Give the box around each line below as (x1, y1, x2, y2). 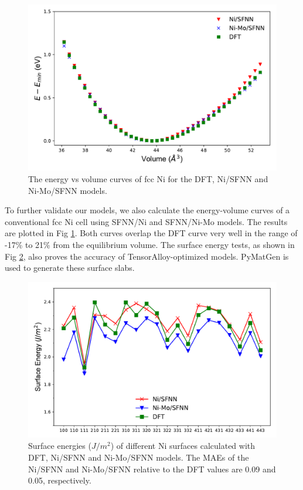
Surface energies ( (28, 439, 91, 452)
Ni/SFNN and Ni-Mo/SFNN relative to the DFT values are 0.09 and (28, 462, 276, 475)
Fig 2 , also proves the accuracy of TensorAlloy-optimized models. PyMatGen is (5, 250, 289, 262)
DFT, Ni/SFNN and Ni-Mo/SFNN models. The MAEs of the (28, 451, 249, 463)
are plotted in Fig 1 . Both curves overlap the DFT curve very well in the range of (5, 227, 298, 239)
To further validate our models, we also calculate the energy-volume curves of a (5, 204, 290, 216)
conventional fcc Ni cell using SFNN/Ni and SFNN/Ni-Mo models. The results (5, 215, 288, 227)
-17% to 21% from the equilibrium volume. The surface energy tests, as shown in (5, 238, 295, 250)
